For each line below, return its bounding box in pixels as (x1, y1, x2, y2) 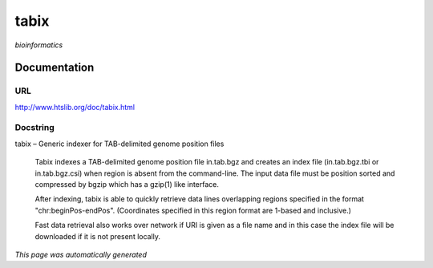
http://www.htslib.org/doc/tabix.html (14, 102, 136, 112)
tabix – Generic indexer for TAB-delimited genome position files (14, 139, 225, 148)
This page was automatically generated (14, 250, 148, 259)
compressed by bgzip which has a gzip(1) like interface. (34, 180, 220, 189)
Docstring (14, 122, 55, 133)
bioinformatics (14, 40, 63, 50)
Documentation (14, 61, 95, 75)
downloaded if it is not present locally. (34, 231, 160, 241)
